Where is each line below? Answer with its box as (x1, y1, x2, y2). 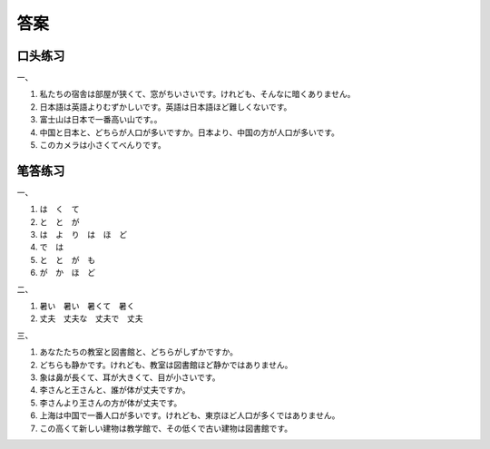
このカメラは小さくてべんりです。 (39, 140, 167, 151)
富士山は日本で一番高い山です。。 (39, 114, 162, 125)
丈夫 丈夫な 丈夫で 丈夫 (39, 313, 143, 324)
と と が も (39, 254, 95, 265)
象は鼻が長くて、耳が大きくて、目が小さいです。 (39, 372, 220, 383)
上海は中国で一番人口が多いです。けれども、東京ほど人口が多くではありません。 (39, 410, 340, 421)
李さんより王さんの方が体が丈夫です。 (39, 397, 182, 408)
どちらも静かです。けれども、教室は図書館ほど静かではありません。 (39, 359, 293, 370)
